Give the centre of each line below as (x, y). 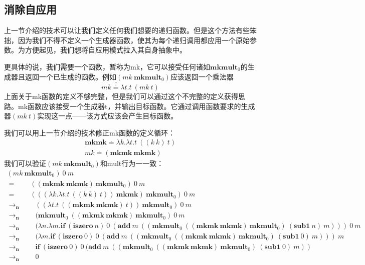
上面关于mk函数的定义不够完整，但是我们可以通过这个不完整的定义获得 (121, 96)
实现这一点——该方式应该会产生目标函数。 (108, 116)
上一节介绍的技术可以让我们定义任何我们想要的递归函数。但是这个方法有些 (127, 30)
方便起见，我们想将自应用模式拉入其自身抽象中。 (106, 50)
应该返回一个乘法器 (202, 76)
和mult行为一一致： (132, 163)
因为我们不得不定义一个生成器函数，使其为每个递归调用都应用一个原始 (134, 40)
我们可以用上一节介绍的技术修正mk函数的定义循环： (90, 132)
